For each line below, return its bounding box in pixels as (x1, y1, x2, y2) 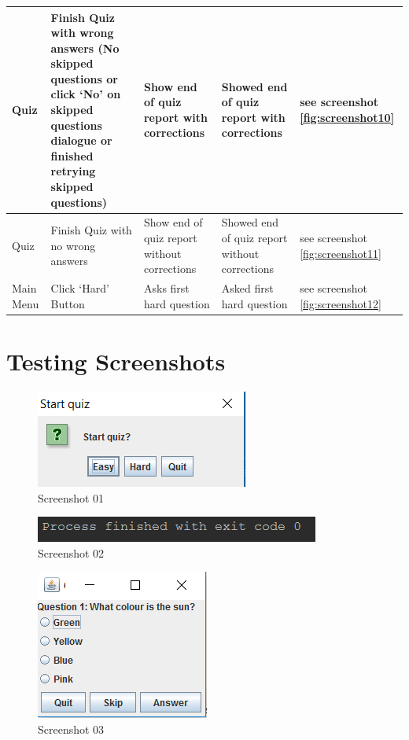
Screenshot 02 (38, 544, 105, 561)
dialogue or (50, 132, 112, 149)
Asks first (143, 280, 190, 296)
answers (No (50, 39, 120, 56)
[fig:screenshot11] (300, 245, 381, 261)
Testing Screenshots (6, 344, 226, 377)
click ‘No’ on (50, 86, 121, 102)
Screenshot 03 (38, 720, 105, 737)
